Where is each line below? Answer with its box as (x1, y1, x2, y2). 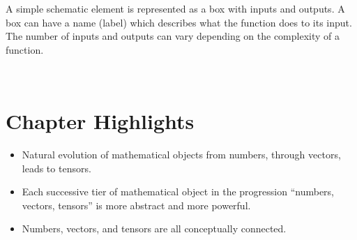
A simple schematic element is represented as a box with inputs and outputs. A (6, 1, 345, 15)
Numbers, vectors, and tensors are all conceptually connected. (22, 221, 287, 236)
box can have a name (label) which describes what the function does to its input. (6, 15, 352, 29)
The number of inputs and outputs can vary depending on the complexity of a (6, 29, 340, 43)
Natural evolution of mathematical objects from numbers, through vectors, (22, 147, 341, 162)
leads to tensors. (22, 160, 91, 175)
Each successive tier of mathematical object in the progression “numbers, (22, 184, 335, 199)
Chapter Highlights (6, 107, 195, 135)
